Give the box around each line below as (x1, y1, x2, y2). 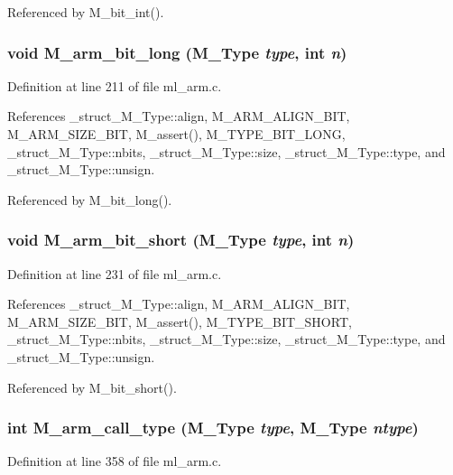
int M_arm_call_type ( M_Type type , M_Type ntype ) (7, 416, 419, 439)
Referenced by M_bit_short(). (7, 377, 177, 396)
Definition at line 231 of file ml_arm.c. (7, 264, 222, 283)
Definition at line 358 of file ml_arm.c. (7, 452, 222, 470)
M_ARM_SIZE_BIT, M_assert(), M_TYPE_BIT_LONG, (7, 125, 346, 143)
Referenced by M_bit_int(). (7, 3, 164, 21)
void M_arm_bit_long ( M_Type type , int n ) (7, 41, 347, 63)
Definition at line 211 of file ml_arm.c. (7, 76, 222, 95)
